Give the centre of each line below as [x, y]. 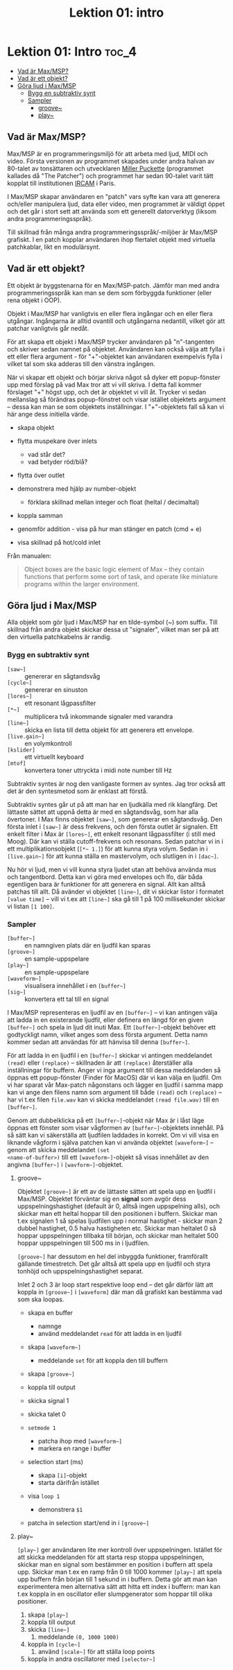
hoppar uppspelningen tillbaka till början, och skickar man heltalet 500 [118, 1235]
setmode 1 [42, 1428]
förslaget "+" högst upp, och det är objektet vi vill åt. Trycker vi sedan [107, 392]
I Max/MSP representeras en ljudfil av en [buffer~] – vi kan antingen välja [112, 1012]
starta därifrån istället [68, 1482]
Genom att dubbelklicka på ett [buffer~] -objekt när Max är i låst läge [106, 1120]
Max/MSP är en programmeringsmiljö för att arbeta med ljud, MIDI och [107, 153]
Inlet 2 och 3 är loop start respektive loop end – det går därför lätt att [115, 1285]
